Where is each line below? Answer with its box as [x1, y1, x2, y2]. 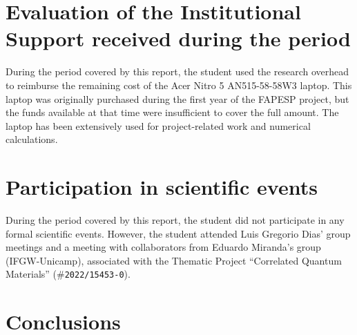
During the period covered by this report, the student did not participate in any [6, 213, 345, 227]
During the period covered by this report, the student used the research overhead [6, 64, 349, 79]
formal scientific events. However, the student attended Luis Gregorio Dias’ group [6, 226, 351, 240]
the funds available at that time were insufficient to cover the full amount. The [6, 105, 339, 119]
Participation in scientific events [6, 173, 318, 201]
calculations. [6, 132, 58, 146]
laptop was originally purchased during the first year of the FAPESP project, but [6, 91, 349, 106]
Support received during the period [6, 24, 351, 52]
